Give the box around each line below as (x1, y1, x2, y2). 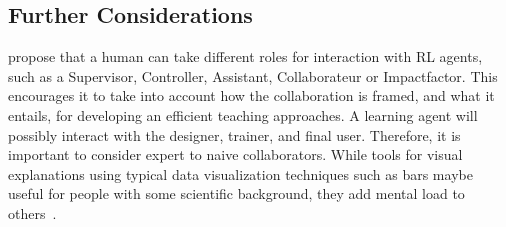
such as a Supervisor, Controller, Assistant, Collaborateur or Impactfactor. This (8, 65, 498, 86)
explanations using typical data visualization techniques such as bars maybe (8, 163, 473, 184)
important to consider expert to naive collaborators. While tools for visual (8, 144, 463, 165)
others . (8, 202, 57, 223)
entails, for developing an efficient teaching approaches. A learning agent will (8, 104, 478, 125)
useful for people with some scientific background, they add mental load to (8, 183, 465, 204)
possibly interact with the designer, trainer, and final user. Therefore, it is (8, 124, 461, 145)
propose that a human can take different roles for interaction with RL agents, (8, 46, 483, 67)
